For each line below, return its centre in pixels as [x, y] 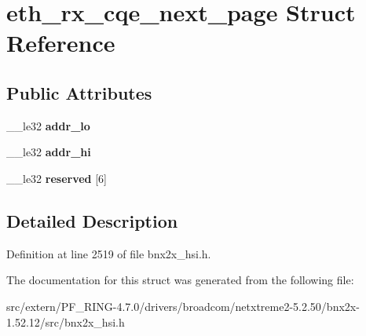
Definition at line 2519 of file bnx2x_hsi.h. [109, 253]
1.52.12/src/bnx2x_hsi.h [66, 321]
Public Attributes [79, 92]
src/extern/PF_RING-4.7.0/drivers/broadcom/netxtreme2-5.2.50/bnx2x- [183, 306]
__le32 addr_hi [49, 152]
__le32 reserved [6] [57, 178]
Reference [61, 43]
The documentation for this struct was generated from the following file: [180, 280]
